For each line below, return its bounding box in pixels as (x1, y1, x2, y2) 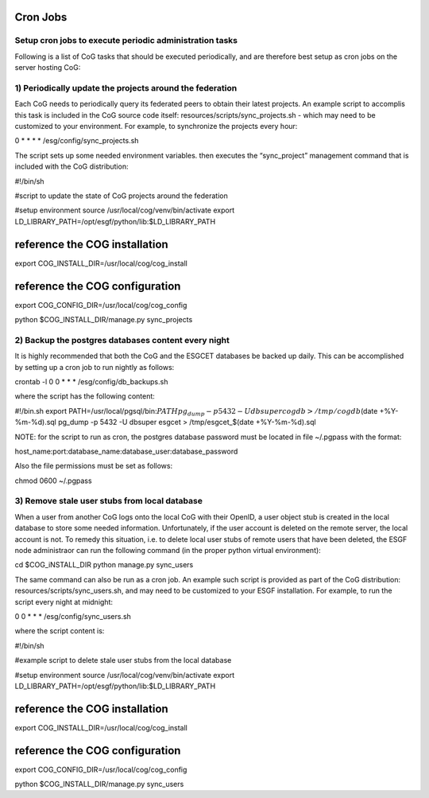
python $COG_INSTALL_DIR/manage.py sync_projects (14, 315, 193, 325)
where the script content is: (14, 626, 105, 636)
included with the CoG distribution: (14, 162, 129, 171)
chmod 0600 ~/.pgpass (14, 476, 92, 485)
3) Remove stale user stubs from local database (14, 496, 203, 507)
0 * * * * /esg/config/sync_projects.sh (14, 136, 139, 146)
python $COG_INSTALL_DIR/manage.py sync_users (14, 780, 184, 789)
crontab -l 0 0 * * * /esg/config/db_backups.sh (14, 376, 168, 386)
